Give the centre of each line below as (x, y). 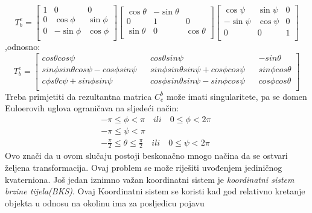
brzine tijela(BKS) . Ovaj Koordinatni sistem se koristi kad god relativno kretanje (155, 191)
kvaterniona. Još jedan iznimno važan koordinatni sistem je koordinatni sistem (150, 179)
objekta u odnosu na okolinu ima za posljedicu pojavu (105, 202)
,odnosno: (23, 47)
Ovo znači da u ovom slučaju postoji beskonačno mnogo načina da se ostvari (146, 156)
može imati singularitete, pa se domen (237, 96)
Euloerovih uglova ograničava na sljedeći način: (92, 108)
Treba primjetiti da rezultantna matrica (78, 96)
